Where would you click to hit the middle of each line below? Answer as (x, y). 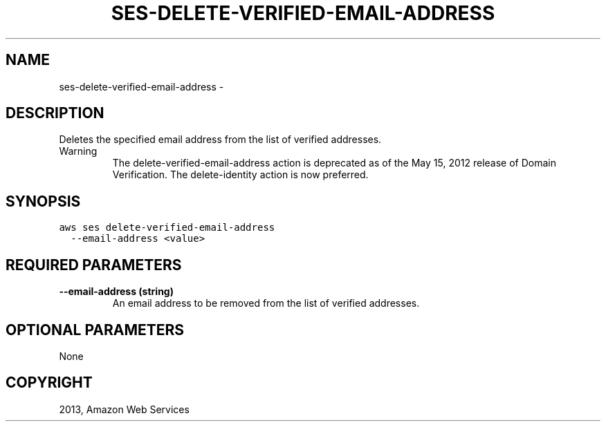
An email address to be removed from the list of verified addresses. (266, 303)
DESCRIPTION (55, 113)
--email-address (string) (116, 292)
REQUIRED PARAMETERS (94, 265)
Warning (78, 151)
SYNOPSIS (43, 201)
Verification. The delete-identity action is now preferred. (240, 175)
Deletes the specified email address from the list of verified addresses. (220, 140)
